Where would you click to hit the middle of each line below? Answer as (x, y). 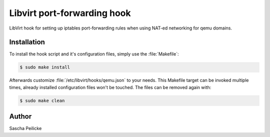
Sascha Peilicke (25, 128)
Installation (27, 42)
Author (20, 117)
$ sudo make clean (42, 100)
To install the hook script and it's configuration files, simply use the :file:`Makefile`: (94, 54)
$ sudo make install (45, 67)
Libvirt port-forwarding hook (70, 13)
